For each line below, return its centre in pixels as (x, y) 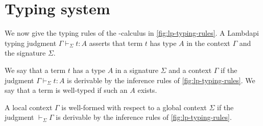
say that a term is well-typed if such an (66, 90)
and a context (190, 70)
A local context (29, 107)
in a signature (137, 70)
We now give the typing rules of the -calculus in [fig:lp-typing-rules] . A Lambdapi (132, 33)
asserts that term (116, 43)
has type (163, 43)
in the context (208, 43)
